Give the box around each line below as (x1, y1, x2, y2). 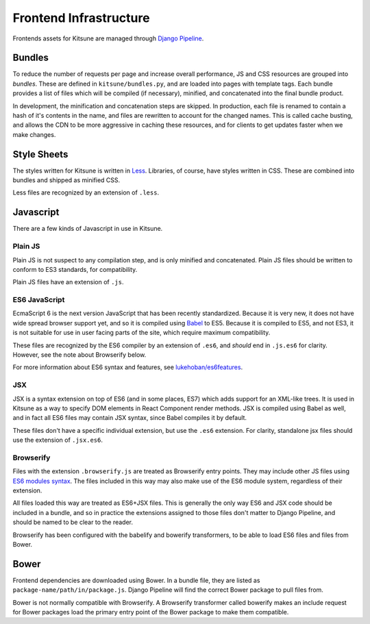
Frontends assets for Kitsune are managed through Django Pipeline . (12, 34, 204, 42)
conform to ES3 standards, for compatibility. (12, 265, 138, 273)
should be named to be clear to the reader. (12, 518, 134, 527)
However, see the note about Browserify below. (12, 351, 147, 359)
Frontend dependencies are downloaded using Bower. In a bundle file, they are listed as (12, 576, 260, 584)
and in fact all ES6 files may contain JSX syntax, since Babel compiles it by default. (12, 414, 247, 422)
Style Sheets (12, 148, 69, 160)
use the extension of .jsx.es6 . (12, 436, 103, 445)
